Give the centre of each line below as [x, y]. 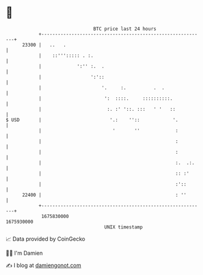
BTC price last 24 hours [125, 29]
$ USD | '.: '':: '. [92, 120]
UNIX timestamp [124, 227]
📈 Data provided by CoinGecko [46, 239]
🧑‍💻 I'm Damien [24, 253]
